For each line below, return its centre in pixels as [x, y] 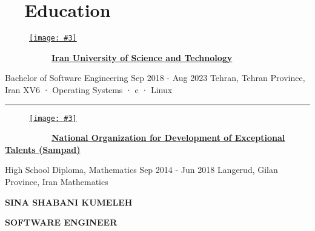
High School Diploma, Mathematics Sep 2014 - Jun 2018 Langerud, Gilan [141, 170]
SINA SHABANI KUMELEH [69, 202]
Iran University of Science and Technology [142, 57]
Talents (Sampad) [43, 149]
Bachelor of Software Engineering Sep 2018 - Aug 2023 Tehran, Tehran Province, [155, 78]
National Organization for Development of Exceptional [168, 138]
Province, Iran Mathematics [57, 181]
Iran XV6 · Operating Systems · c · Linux [89, 89]
